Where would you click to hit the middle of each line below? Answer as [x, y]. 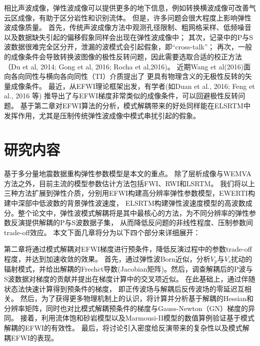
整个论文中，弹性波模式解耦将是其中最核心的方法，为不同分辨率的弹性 [133, 212]
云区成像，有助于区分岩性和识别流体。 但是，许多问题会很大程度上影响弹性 [128, 17]
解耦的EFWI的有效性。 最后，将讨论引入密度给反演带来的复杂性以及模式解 [127, 328]
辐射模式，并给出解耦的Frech [51, 269]
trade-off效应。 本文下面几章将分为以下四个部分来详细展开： [102, 232]
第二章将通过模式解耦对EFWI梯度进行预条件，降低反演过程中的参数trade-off [128, 249]
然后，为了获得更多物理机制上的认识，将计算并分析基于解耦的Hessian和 [137, 298]
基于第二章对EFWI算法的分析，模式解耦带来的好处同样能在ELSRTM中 [135, 105]
